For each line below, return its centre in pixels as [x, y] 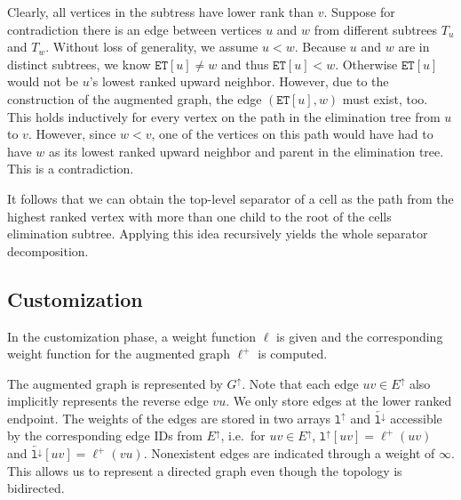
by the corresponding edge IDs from [105, 435]
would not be [43, 81]
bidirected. [36, 488]
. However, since [72, 134]
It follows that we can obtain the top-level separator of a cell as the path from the [230, 198]
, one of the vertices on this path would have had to [292, 134]
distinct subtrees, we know [79, 64]
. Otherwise [366, 64]
